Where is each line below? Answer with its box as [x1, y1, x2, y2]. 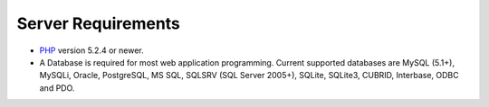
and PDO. [39, 82, 75, 94]
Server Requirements [16, 13, 181, 33]
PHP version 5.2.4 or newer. [39, 45, 144, 56]
